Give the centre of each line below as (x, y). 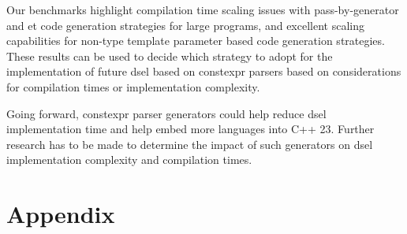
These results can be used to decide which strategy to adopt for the (170, 56)
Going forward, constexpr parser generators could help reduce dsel (166, 113)
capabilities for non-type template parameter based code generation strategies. (196, 41)
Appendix (61, 214)
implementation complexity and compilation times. (129, 160)
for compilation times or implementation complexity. (133, 86)
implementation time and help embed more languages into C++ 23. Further (190, 129)
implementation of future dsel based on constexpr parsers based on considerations (204, 71)
